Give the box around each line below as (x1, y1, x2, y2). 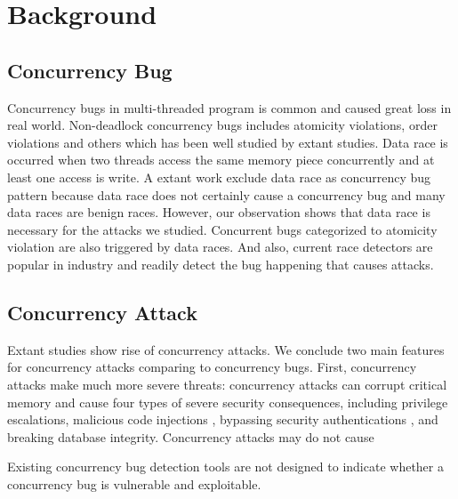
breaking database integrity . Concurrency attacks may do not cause (7, 427, 374, 446)
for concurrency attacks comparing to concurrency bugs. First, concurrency (7, 358, 417, 376)
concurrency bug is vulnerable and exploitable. (7, 474, 261, 493)
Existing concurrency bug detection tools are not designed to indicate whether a (7, 457, 444, 476)
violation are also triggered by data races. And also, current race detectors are (7, 237, 433, 256)
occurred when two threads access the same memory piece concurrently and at (7, 150, 435, 169)
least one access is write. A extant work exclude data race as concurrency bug (7, 167, 431, 186)
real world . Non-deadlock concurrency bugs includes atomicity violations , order (7, 116, 438, 134)
